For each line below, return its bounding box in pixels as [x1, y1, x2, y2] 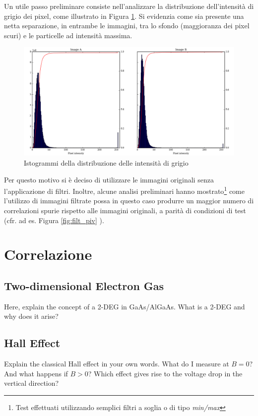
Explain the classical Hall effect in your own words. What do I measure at [4, 358, 229, 369]
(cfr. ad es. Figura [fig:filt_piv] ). [4, 215, 104, 225]
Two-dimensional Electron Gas [4, 278, 164, 293]
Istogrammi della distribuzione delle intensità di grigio [24, 158, 189, 168]
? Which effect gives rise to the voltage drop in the [88, 368, 243, 378]
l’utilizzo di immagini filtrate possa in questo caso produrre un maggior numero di [4, 195, 254, 206]
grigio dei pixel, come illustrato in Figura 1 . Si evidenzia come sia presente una [4, 10, 244, 21]
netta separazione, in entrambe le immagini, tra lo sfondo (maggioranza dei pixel [4, 20, 250, 31]
